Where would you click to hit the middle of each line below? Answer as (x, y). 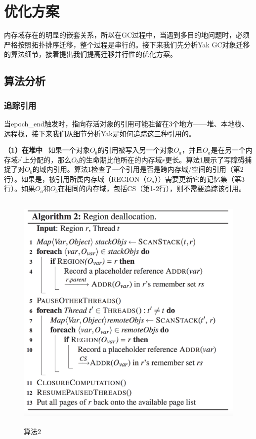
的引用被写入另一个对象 (136, 150)
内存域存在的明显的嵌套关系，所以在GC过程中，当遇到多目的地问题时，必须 (127, 35)
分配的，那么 (51, 159)
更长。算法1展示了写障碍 (205, 159)
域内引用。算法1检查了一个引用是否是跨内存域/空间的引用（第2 (141, 169)
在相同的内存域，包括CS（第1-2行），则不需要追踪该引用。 (152, 188)
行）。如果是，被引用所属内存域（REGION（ (75, 179)
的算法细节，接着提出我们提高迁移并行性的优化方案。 (90, 54)
